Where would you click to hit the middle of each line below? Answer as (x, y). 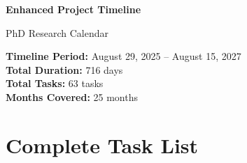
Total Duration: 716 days (64, 69)
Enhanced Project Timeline (73, 9)
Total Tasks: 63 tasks (55, 83)
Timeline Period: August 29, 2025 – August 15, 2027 (123, 56)
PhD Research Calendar (57, 32)
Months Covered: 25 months (72, 96)
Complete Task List (102, 145)
